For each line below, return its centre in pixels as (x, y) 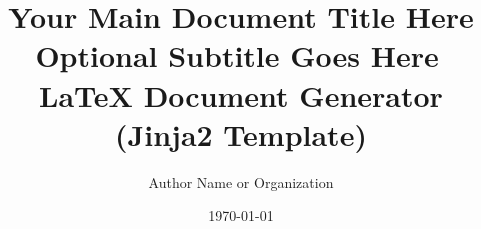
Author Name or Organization (241, 181)
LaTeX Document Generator (241, 94)
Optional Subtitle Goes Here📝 (241, 55)
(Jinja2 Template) (241, 133)
